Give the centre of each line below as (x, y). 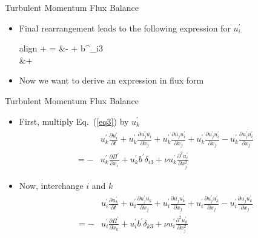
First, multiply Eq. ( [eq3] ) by (74, 121)
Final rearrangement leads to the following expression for (125, 28)
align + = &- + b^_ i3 (61, 48)
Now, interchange (51, 185)
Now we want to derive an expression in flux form (111, 80)
